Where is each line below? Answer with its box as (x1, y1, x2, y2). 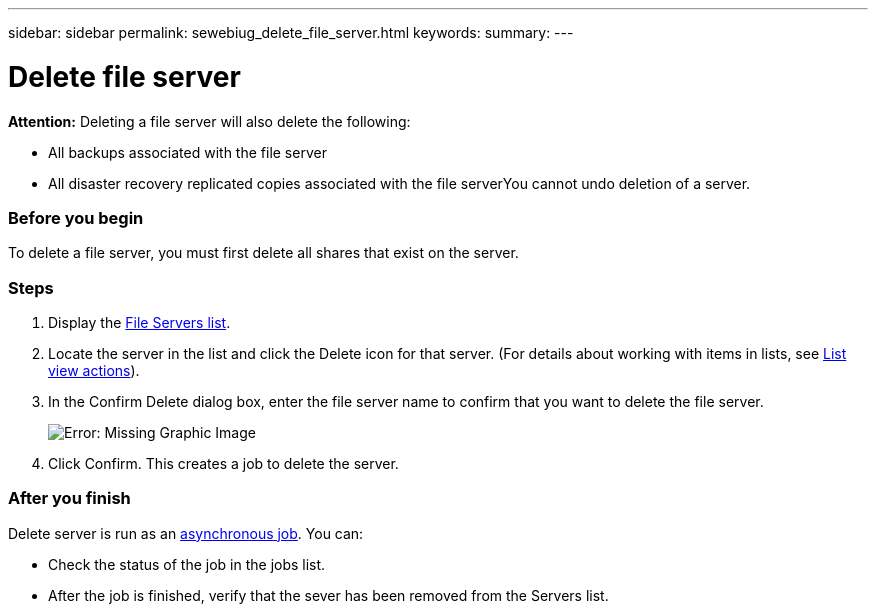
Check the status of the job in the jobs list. (48, 555, 326, 573)
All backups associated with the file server (48, 143, 327, 161)
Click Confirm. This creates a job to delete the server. (48, 455, 399, 472)
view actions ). (48, 362, 140, 379)
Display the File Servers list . (48, 314, 231, 331)
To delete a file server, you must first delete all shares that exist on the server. (8, 244, 519, 262)
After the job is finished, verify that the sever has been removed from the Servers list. (48, 586, 609, 604)
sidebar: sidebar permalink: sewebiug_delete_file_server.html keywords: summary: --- (8, 24, 574, 41)
